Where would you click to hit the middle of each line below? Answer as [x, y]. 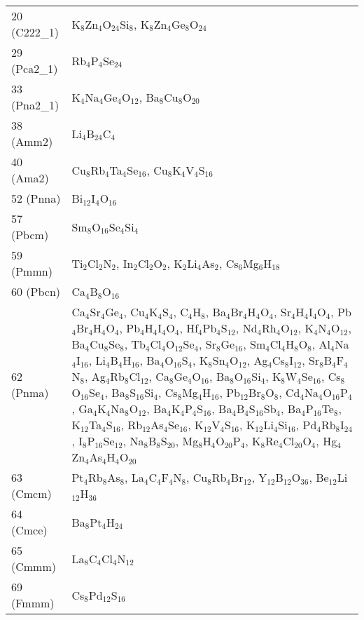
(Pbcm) [30, 235]
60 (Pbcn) [36, 291]
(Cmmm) [34, 566]
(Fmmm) [33, 603]
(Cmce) [29, 530]
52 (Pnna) [36, 198]
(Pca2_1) [35, 68]
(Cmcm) [31, 493]
